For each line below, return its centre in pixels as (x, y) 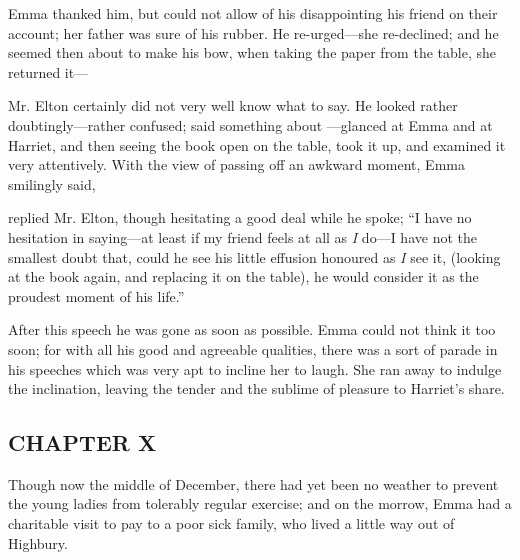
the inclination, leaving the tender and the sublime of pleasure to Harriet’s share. (256, 388)
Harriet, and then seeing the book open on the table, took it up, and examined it (257, 144)
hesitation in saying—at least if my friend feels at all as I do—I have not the (242, 236)
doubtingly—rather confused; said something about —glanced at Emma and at (250, 124)
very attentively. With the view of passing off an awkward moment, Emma (236, 164)
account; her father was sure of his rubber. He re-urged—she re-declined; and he (253, 32)
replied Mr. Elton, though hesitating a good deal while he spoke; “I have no (240, 217)
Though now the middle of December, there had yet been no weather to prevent (253, 483)
